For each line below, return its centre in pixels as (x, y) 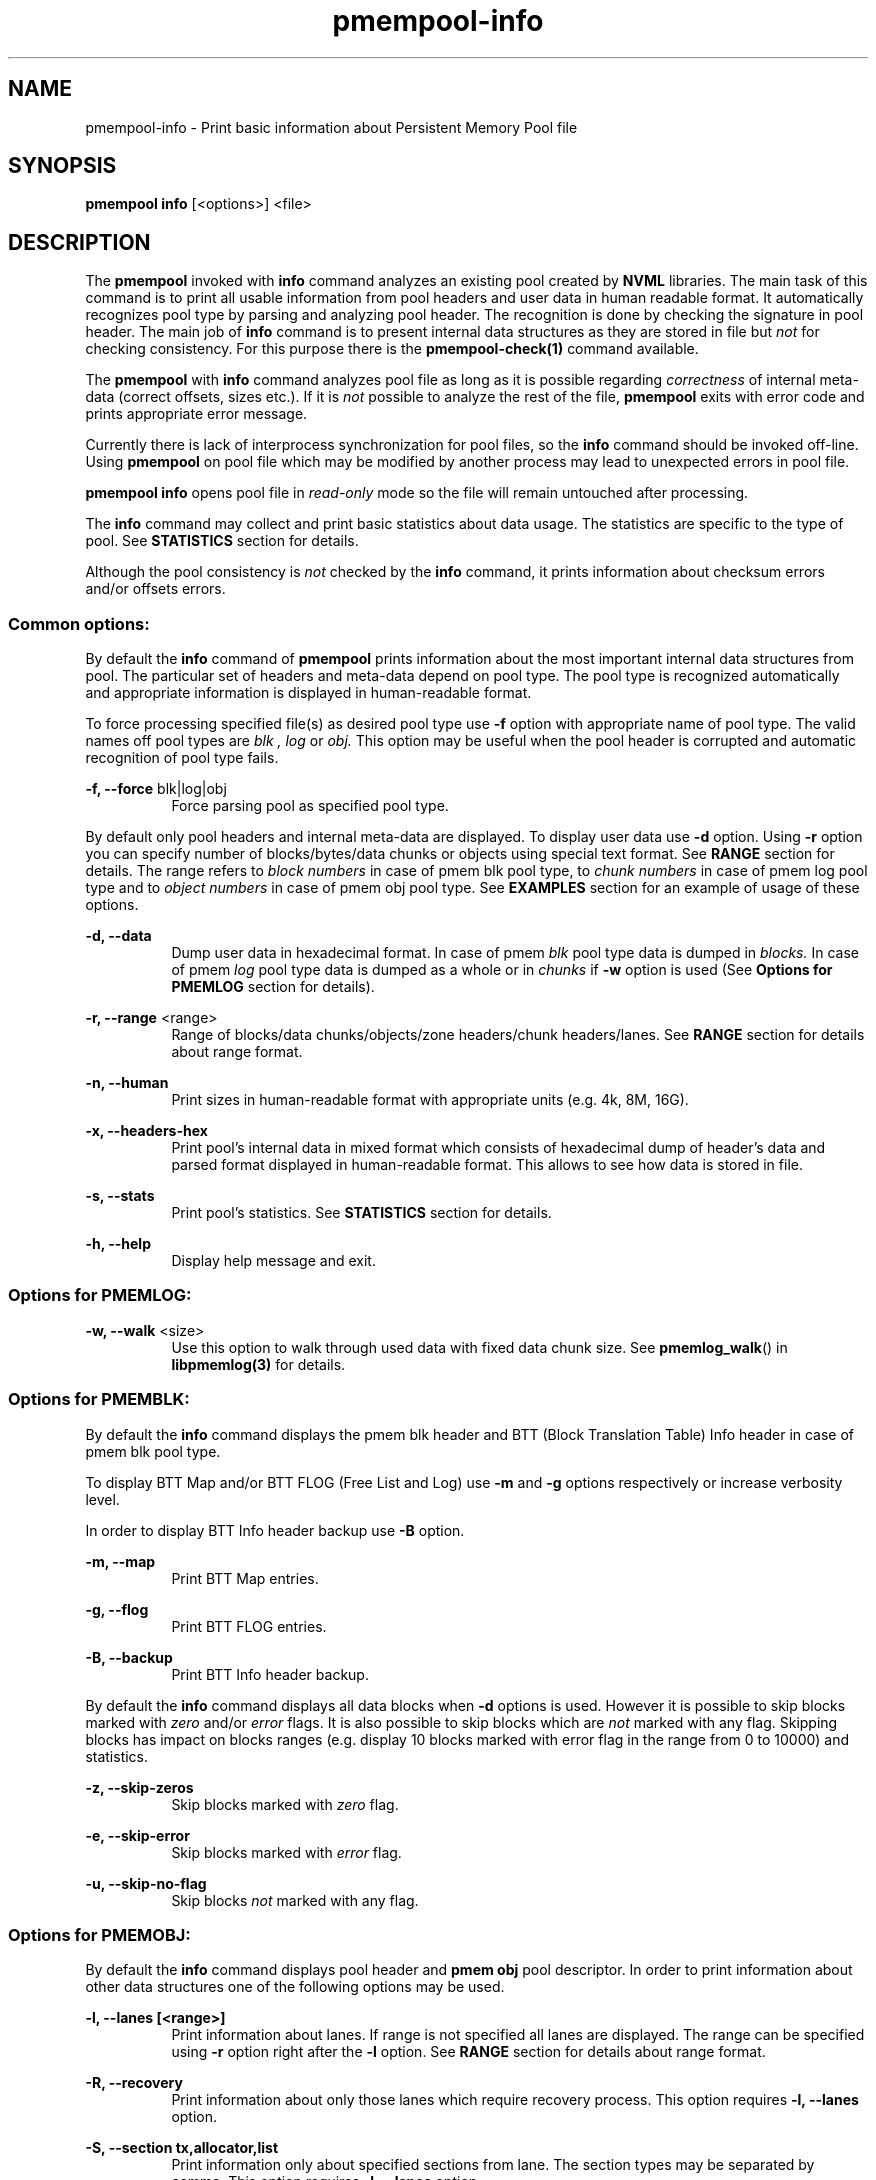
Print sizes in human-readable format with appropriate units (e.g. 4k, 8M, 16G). (430, 1100)
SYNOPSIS (62, 166)
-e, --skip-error (137, 1835)
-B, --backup (129, 1657)
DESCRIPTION (79, 242)
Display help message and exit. (273, 1261)
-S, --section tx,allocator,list (182, 2148)
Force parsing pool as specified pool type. (310, 806)
